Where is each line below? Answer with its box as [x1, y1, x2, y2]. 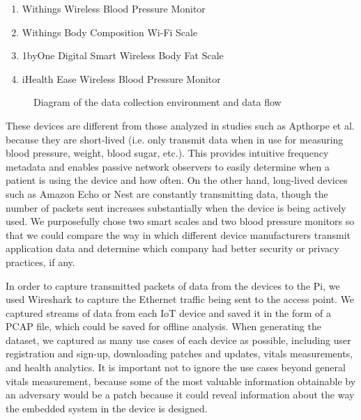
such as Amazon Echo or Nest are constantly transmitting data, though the [6, 186, 328, 201]
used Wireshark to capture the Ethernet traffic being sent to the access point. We [6, 292, 355, 306]
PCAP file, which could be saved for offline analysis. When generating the [6, 319, 321, 334]
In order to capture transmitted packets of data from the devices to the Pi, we [6, 278, 340, 293]
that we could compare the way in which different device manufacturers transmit [6, 227, 351, 242]
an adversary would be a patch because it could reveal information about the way [6, 387, 355, 402]
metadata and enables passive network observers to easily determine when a [6, 159, 330, 173]
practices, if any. [6, 254, 75, 269]
